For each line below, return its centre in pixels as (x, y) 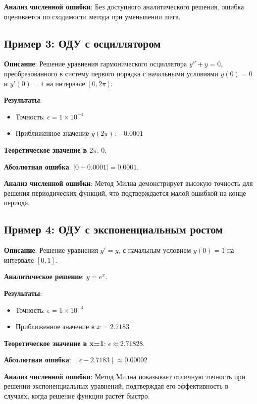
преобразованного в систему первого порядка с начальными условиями (111, 73)
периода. (17, 202)
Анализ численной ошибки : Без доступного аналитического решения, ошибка (124, 6)
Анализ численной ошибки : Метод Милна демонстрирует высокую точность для (128, 183)
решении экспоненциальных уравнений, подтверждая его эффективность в (116, 386)
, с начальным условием (155, 250)
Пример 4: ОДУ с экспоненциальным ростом (113, 229)
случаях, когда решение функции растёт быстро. (77, 396)
